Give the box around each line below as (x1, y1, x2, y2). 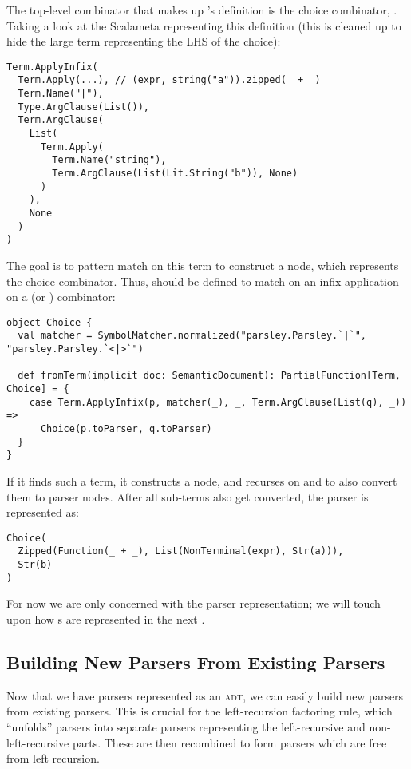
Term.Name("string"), (52, 154, 167, 166)
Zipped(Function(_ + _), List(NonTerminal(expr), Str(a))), (18, 545, 344, 557)
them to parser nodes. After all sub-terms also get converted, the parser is (6, 488, 369, 505)
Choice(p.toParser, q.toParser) (40, 423, 212, 434)
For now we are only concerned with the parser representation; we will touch (6, 595, 381, 612)
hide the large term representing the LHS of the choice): (6, 33, 281, 50)
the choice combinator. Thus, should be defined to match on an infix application (6, 272, 399, 289)
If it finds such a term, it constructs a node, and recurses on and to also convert (6, 472, 397, 489)
